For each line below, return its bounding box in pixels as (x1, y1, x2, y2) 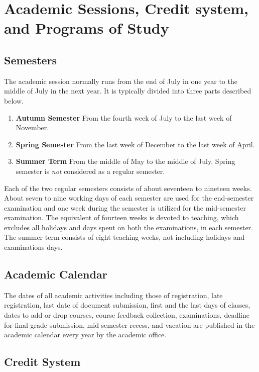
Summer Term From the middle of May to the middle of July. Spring (16, 156, 235, 166)
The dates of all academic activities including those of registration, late (4, 290, 223, 300)
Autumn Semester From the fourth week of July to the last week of (16, 112, 232, 123)
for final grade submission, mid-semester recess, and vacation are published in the (4, 319, 255, 330)
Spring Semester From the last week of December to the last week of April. (16, 139, 255, 149)
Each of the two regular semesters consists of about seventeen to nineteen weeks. (4, 182, 252, 193)
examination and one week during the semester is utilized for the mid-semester (4, 202, 246, 213)
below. (4, 95, 24, 106)
